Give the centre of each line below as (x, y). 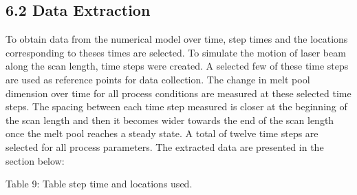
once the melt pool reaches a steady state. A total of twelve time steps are (162, 133)
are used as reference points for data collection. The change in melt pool (158, 79)
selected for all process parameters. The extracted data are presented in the (165, 146)
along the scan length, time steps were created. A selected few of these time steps (177, 66)
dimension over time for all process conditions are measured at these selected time (178, 93)
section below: (35, 160)
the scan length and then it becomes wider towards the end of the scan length (170, 120)
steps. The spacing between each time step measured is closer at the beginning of (176, 106)
